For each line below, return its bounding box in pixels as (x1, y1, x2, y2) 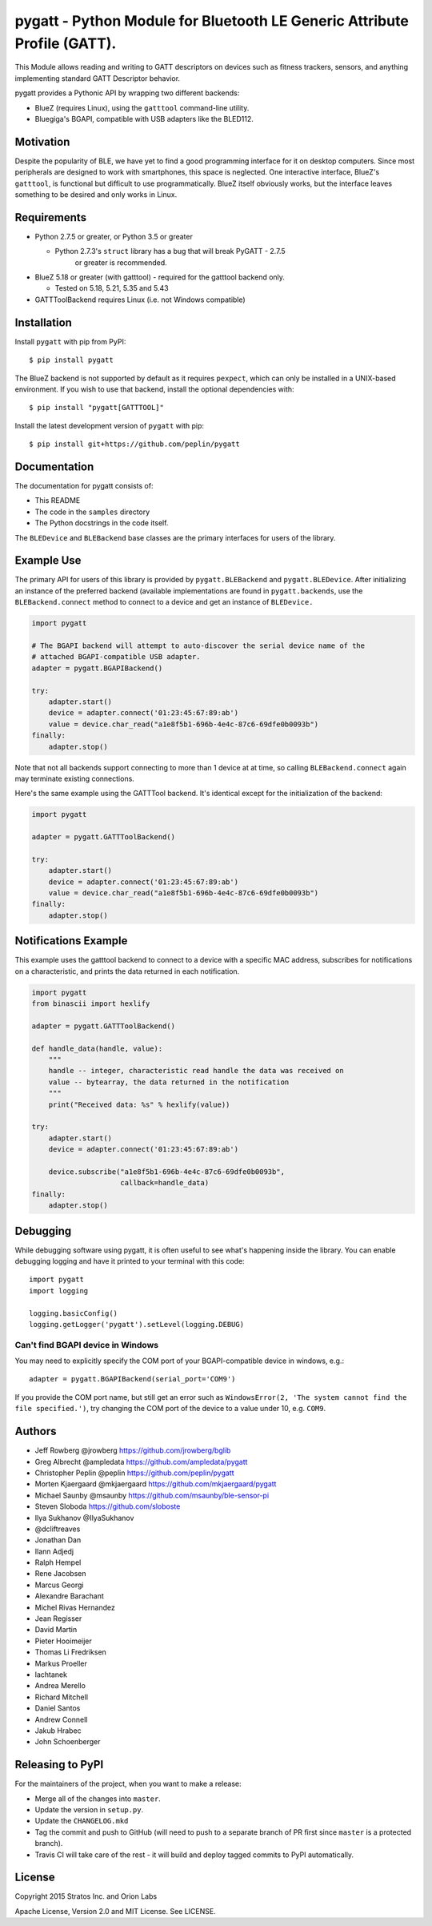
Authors (14, 1425, 57, 1438)
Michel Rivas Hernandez (34, 1602, 115, 1612)
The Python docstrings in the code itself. (34, 518, 169, 528)
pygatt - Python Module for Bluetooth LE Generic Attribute (14, 12, 410, 30)
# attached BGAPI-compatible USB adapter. (31, 653, 201, 661)
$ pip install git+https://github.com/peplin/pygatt (29, 440, 240, 448)
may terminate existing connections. (14, 774, 135, 783)
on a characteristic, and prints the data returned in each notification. (14, 966, 240, 976)
